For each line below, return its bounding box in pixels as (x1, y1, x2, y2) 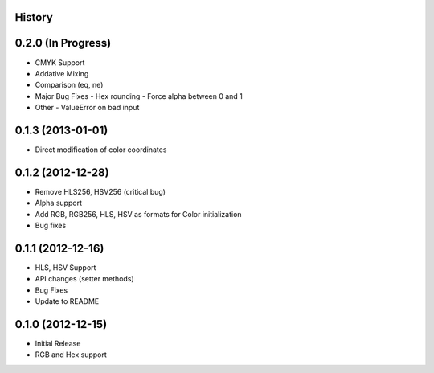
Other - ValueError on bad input (35, 103, 140, 113)
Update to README (35, 297, 100, 306)
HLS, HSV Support (35, 262, 96, 273)
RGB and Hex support (35, 350, 108, 359)
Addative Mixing (35, 68, 89, 78)
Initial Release (35, 338, 81, 349)
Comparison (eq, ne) (35, 80, 104, 90)
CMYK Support (35, 57, 85, 68)
